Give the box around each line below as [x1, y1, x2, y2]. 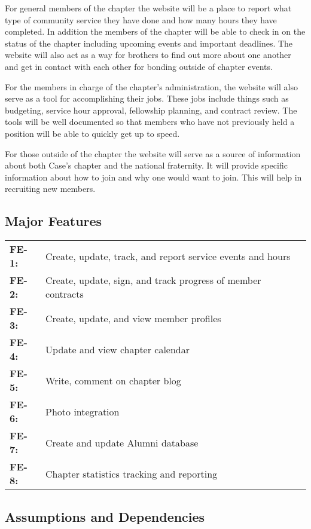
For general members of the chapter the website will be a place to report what [5, 2, 292, 14]
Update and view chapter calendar [45, 342, 190, 356]
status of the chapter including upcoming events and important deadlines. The [5, 36, 293, 49]
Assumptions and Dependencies [5, 507, 205, 525]
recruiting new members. [5, 182, 96, 195]
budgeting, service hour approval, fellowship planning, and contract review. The [5, 103, 297, 116]
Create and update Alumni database [45, 435, 199, 450]
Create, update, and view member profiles [45, 311, 221, 325]
